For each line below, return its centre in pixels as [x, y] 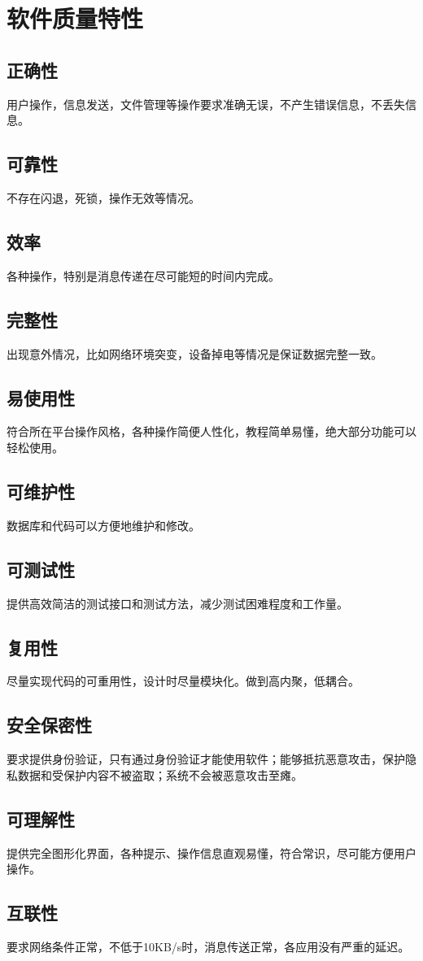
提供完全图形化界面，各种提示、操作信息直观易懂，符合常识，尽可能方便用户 [211, 852]
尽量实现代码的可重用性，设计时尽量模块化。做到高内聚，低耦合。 [183, 681]
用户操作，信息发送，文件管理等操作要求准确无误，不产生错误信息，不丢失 [206, 104]
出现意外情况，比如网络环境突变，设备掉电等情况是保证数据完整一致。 [194, 353]
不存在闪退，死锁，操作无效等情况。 [103, 197]
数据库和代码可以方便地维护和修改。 [103, 525]
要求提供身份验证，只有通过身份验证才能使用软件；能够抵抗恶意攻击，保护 [206, 759]
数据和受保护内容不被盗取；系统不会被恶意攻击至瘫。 [160, 774]
